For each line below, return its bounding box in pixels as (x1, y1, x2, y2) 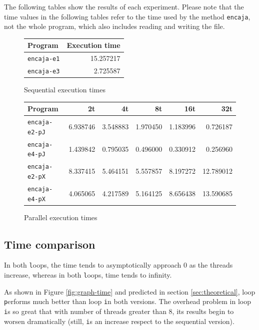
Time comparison (4, 236, 95, 252)
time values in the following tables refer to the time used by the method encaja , (4, 11, 250, 21)
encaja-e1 (27, 55, 60, 63)
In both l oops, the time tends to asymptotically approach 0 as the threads (4, 260, 233, 270)
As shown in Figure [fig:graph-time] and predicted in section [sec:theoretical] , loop (4, 286, 255, 297)
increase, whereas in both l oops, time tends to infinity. (4, 270, 172, 280)
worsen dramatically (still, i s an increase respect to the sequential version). (4, 316, 234, 326)
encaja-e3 (27, 68, 60, 75)
